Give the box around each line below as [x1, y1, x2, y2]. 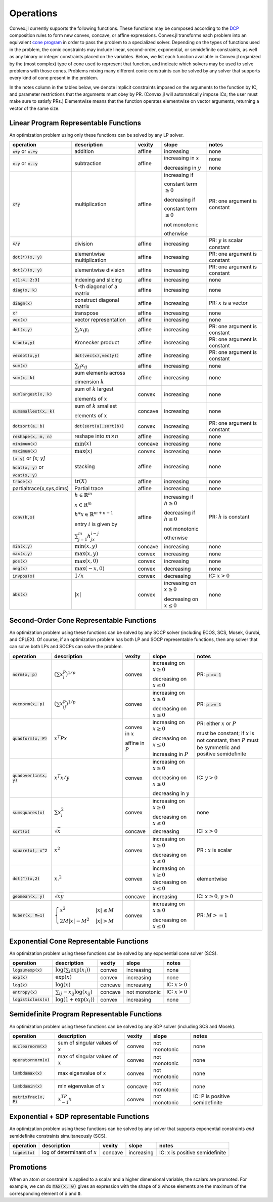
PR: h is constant [209, 513, 250, 520]
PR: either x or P [197, 720, 236, 727]
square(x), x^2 [12, 848, 48, 853]
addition [74, 148, 94, 155]
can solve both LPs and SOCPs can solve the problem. [9, 644, 123, 650]
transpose [74, 309, 99, 316]
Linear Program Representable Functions [9, 118, 142, 127]
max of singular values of [58, 1053, 118, 1060]
